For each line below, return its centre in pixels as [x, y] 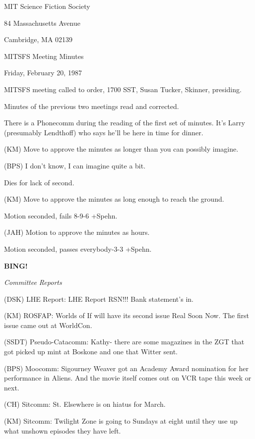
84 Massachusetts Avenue [42, 23]
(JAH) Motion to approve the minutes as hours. [77, 232]
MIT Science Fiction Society [47, 6]
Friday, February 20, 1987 [43, 73]
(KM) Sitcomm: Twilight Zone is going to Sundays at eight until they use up [121, 421]
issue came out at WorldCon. [48, 325]
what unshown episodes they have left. [63, 430]
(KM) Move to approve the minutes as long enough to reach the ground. [114, 199]
